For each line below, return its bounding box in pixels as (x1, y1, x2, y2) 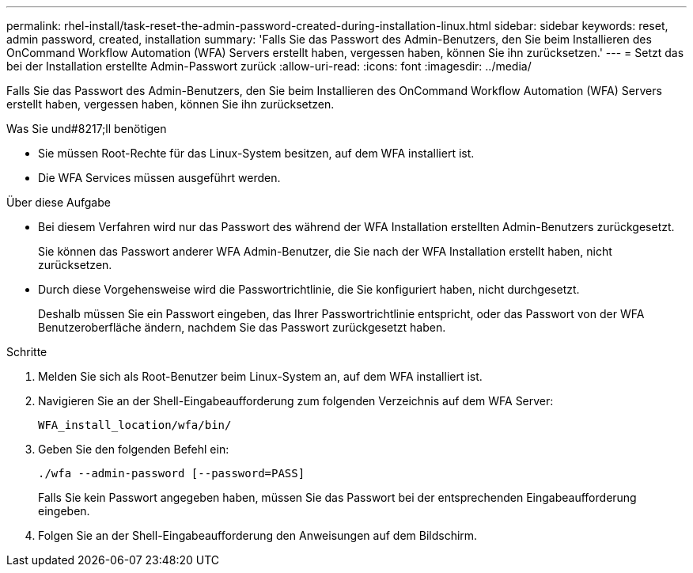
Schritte (6, 345, 47, 359)
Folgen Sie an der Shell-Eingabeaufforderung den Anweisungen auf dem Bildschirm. (38, 529, 478, 542)
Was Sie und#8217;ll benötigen (6, 122, 167, 135)
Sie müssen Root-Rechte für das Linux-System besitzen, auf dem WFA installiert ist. (38, 146, 475, 160)
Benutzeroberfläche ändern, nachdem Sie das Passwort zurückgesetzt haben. (38, 321, 446, 334)
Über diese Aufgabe (6, 195, 111, 209)
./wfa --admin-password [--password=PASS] (38, 467, 305, 480)
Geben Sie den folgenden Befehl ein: (38, 442, 229, 456)
